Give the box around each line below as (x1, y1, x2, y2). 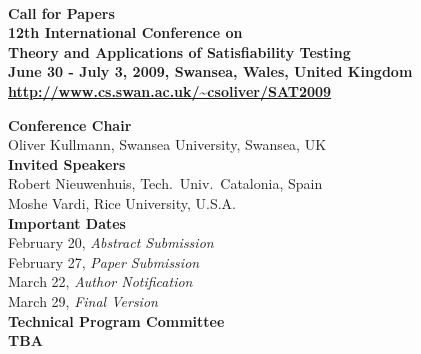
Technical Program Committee (8, 310, 225, 331)
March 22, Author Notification (8, 271, 193, 292)
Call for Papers (8, 2, 115, 23)
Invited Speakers (8, 153, 126, 174)
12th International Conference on (8, 22, 243, 43)
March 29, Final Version (8, 290, 158, 311)
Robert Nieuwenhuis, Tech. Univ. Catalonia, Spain (8, 173, 323, 194)
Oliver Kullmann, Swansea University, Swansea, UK (8, 134, 327, 155)
